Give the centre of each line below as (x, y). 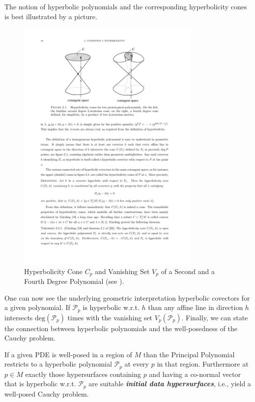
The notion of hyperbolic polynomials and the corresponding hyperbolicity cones (126, 6)
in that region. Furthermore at (203, 364)
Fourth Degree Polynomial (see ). (74, 281)
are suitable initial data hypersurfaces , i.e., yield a (170, 384)
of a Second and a (188, 271)
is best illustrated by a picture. (51, 16)
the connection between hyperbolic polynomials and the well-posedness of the (121, 328)
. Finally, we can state (215, 317)
